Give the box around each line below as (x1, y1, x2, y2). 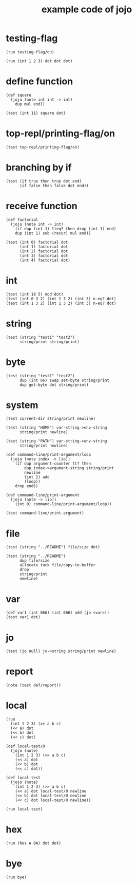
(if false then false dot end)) (19, 183, 89, 188)
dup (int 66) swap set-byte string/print (19, 378, 110, 383)
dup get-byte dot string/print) (19, 382, 89, 388)
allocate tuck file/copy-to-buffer (19, 563, 96, 568)
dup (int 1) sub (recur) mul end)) (15, 230, 91, 236)
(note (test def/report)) (6, 683, 61, 688)
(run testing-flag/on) (6, 49, 54, 54)
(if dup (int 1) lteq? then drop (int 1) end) (15, 226, 116, 231)
